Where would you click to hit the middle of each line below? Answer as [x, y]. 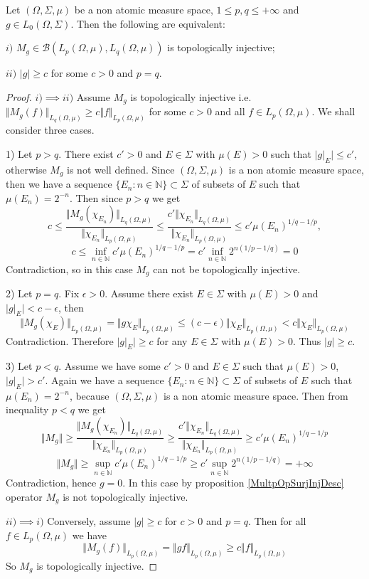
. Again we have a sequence [105, 380]
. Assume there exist [149, 293]
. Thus [307, 340]
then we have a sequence [59, 184]
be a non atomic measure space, [144, 9]
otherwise [26, 169]
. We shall [333, 111]
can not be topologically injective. [227, 269]
